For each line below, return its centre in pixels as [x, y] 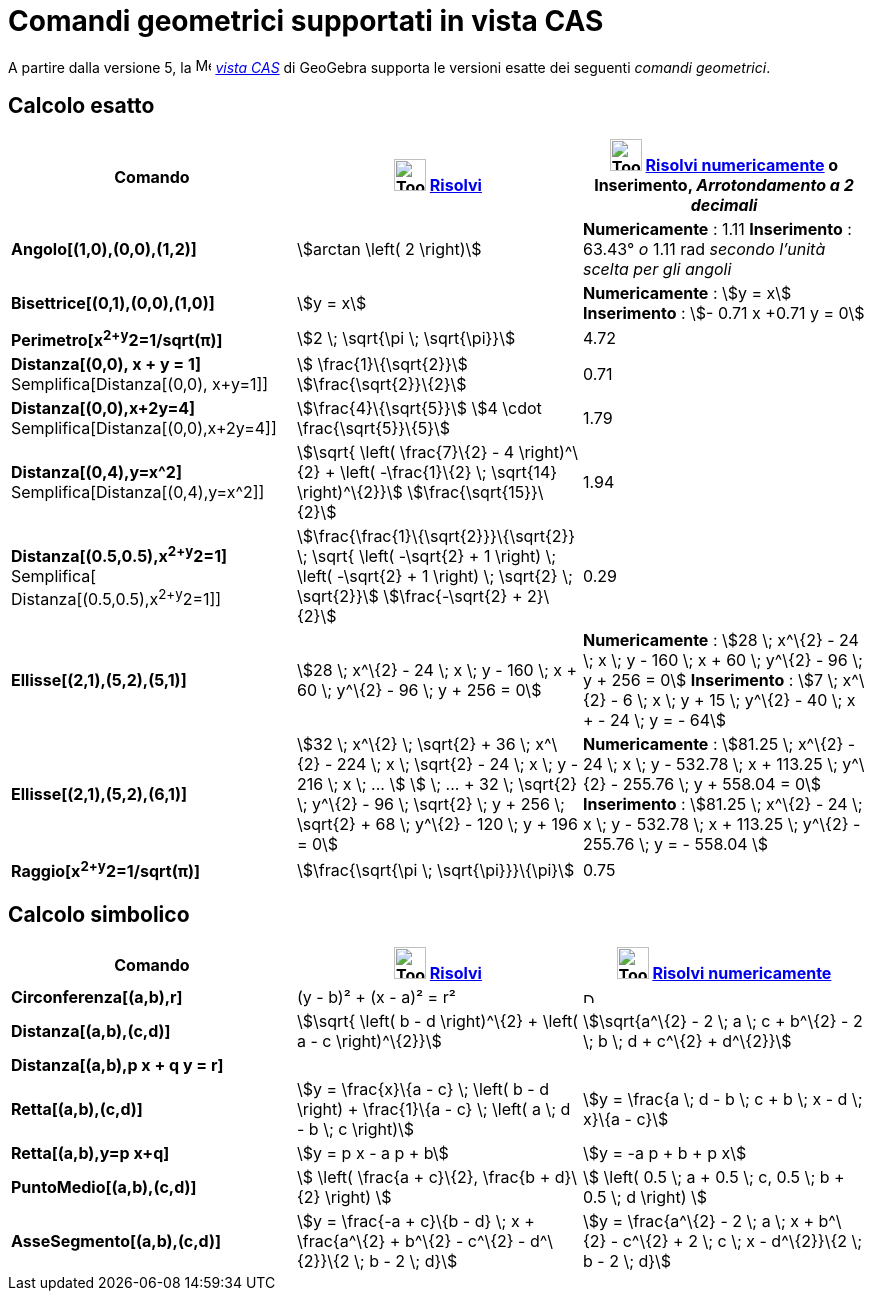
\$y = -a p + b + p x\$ [664, 1153]
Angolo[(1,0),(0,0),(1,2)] [104, 248]
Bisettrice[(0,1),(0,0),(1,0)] [113, 302]
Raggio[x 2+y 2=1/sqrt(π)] [105, 869]
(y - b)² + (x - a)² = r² [376, 997]
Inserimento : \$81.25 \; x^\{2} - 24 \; [722, 803]
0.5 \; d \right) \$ [645, 1197]
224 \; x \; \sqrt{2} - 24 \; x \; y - [457, 763]
